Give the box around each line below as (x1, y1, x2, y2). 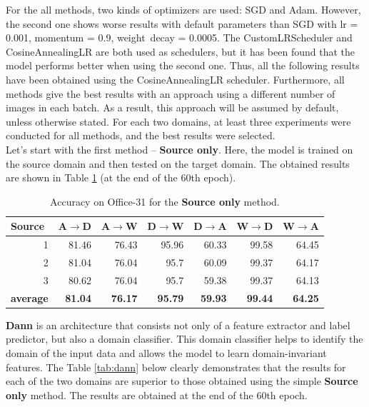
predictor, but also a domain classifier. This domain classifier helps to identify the (6, 331, 363, 346)
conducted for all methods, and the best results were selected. (6, 128, 276, 143)
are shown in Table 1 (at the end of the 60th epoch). (6, 170, 236, 185)
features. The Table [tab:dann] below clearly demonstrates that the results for (6, 359, 346, 374)
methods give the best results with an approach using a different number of (6, 86, 335, 101)
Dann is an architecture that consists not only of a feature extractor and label (6, 317, 350, 332)
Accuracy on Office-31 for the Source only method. (50, 194, 280, 208)
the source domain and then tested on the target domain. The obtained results (6, 156, 350, 171)
